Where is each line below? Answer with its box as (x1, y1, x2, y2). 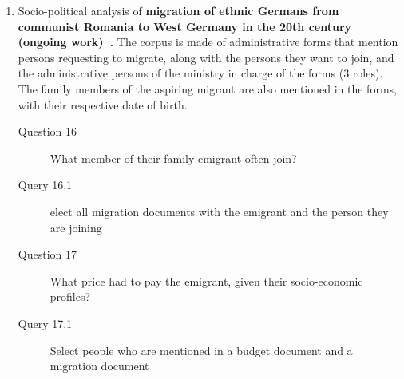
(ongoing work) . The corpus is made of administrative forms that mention (18, 34, 398, 50)
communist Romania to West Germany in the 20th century (18, 18, 352, 34)
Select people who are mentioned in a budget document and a (50, 341, 353, 358)
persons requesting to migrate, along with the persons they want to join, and (18, 49, 394, 65)
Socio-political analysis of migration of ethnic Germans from (18, 2, 339, 18)
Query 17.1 (18, 314, 73, 331)
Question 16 (18, 123, 77, 140)
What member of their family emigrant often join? (50, 149, 297, 166)
